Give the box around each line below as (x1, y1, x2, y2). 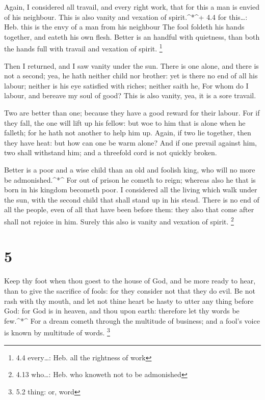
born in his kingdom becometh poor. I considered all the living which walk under (4, 184, 257, 195)
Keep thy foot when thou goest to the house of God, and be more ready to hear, (4, 275, 256, 286)
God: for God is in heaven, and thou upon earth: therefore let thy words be (4, 305, 240, 316)
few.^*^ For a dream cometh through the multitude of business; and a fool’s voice (4, 315, 260, 326)
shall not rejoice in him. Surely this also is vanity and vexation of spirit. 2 (4, 214, 234, 226)
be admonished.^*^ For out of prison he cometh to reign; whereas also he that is (4, 174, 256, 185)
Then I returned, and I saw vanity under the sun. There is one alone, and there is (4, 60, 259, 71)
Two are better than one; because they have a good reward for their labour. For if (4, 107, 260, 118)
